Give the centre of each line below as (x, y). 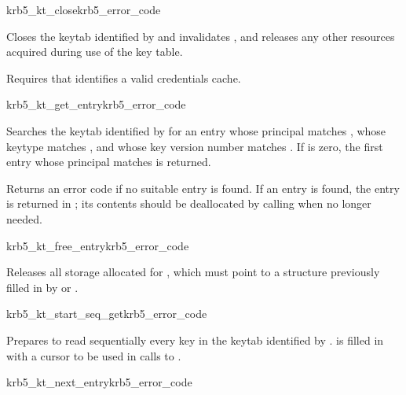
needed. (24, 218)
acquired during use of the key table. (95, 52)
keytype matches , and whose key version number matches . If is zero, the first (195, 146)
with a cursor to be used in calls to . (94, 355)
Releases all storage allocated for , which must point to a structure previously (193, 272)
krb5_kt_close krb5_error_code (84, 9)
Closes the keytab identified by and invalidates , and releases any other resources (201, 36)
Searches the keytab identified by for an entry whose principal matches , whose (196, 130)
